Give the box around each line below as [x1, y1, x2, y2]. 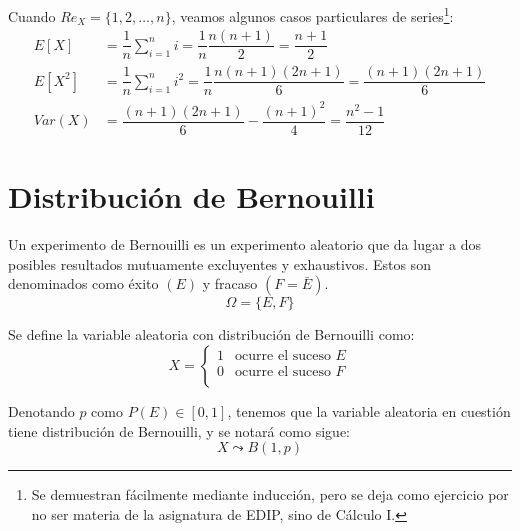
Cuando [8, 5, 56, 26]
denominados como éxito [8, 273, 159, 294]
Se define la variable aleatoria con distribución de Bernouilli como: [8, 324, 415, 345]
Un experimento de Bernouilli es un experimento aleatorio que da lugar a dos [8, 234, 482, 255]
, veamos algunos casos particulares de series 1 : [171, 3, 454, 26]
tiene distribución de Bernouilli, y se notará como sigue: [8, 420, 350, 441]
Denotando [8, 400, 75, 421]
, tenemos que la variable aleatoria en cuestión [227, 400, 511, 421]
